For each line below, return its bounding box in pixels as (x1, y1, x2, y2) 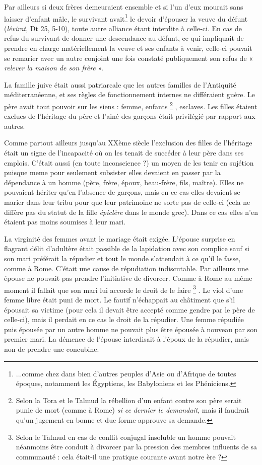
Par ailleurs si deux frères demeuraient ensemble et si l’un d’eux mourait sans (4, 2, 243, 12)
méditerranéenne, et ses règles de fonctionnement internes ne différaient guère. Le (4, 89, 255, 100)
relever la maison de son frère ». (4, 62, 103, 73)
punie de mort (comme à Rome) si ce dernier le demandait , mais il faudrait (16, 405, 249, 415)
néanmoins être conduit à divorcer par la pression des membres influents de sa (16, 441, 257, 452)
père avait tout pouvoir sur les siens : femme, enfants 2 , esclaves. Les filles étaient (4, 100, 257, 111)
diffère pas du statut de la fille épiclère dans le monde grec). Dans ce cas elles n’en (4, 206, 258, 217)
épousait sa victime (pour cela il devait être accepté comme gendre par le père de (4, 304, 255, 315)
